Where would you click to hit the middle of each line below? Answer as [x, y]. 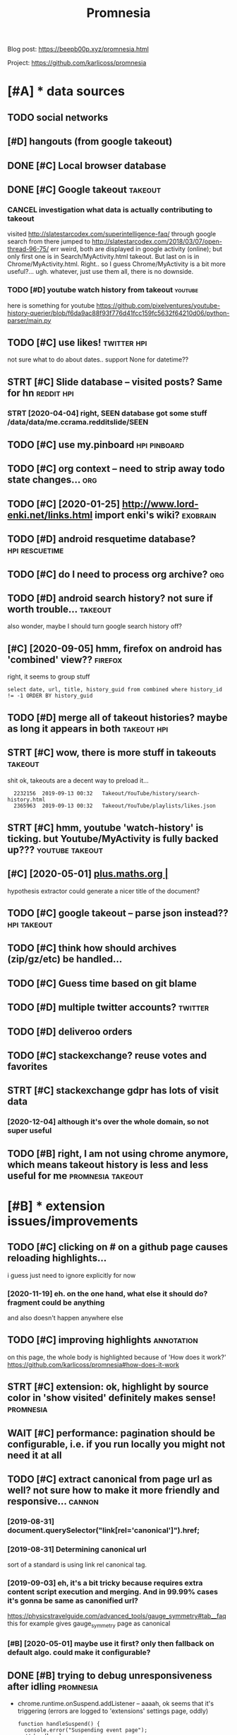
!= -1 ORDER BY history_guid [50, 696]
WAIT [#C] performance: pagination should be [111, 1433]
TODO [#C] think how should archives [92, 949]
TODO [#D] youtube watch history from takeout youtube [103, 290]
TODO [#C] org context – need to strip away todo [116, 469]
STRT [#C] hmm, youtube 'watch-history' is [105, 828]
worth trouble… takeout [60, 609]
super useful [30, 1131]
